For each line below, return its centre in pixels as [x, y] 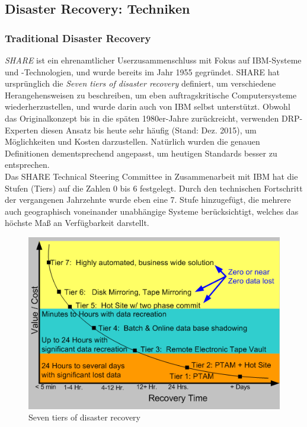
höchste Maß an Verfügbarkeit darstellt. [77, 223]
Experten [22, 130]
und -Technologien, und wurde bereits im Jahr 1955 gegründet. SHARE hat [143, 71]
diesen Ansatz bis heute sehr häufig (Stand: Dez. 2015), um [148, 130]
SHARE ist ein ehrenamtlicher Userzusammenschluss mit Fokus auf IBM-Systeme [153, 60]
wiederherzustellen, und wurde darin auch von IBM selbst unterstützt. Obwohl [148, 106]
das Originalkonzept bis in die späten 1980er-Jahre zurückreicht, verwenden [142, 118]
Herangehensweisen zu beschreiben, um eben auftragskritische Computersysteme [151, 95]
